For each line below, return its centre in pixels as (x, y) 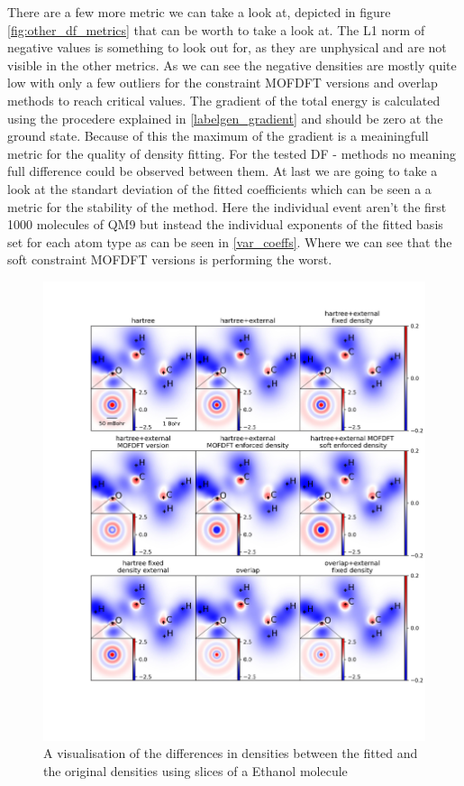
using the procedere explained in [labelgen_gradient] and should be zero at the (225, 118)
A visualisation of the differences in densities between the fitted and (231, 753)
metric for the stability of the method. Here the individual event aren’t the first (227, 206)
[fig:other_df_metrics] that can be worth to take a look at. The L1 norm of (216, 29)
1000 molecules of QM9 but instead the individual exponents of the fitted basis (225, 224)
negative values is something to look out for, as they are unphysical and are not (227, 47)
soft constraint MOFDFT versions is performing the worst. (170, 259)
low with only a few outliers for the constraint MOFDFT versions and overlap (223, 83)
